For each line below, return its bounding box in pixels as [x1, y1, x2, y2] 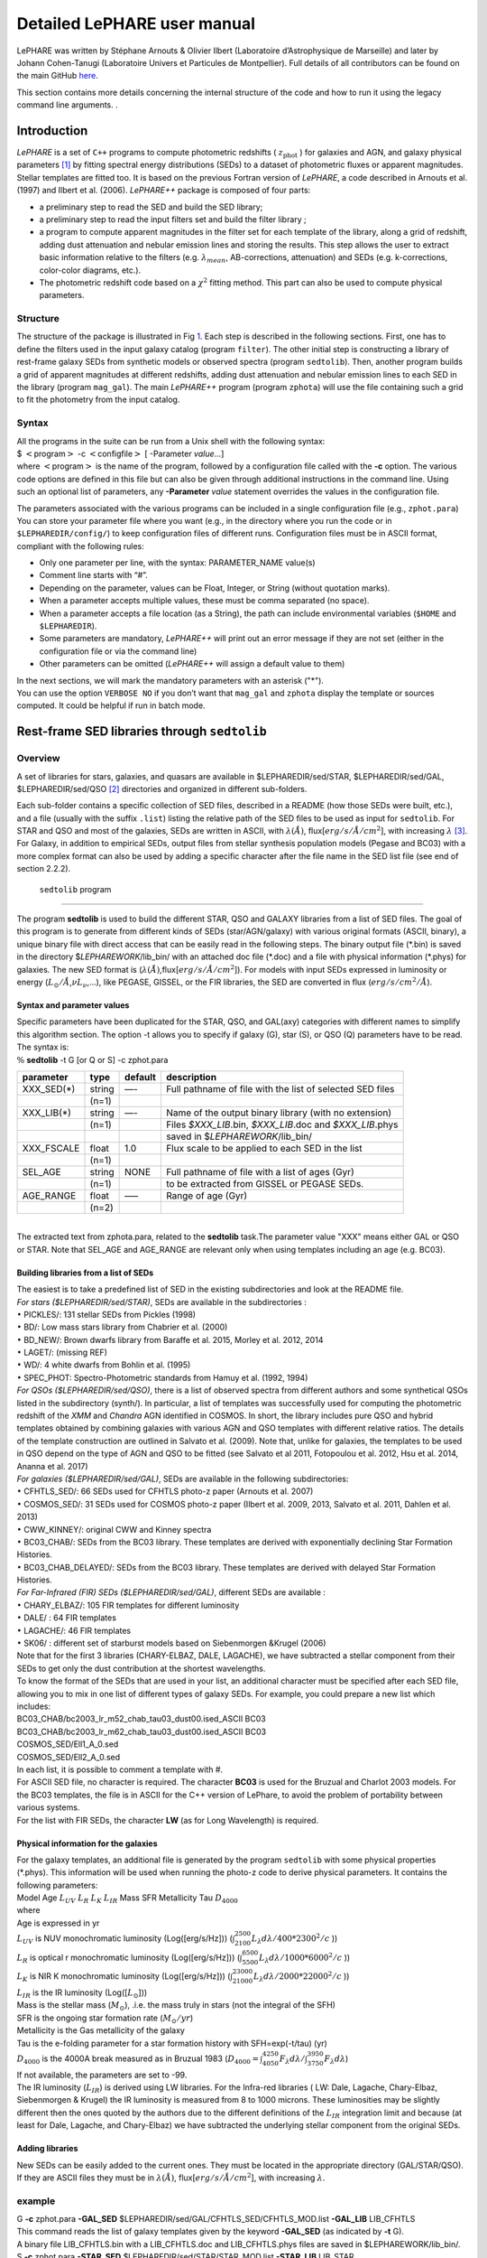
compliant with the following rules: [16, 540, 144, 551]
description [165, 1070, 216, 1083]
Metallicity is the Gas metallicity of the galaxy [16, 2025, 185, 2036]
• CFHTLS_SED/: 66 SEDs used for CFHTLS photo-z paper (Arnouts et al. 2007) [16, 1486, 314, 1497]
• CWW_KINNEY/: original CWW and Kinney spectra [16, 1524, 212, 1535]
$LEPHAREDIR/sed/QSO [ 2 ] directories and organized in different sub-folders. [16, 783, 308, 794]
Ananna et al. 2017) [16, 1460, 89, 1471]
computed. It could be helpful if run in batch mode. [16, 700, 207, 711]
